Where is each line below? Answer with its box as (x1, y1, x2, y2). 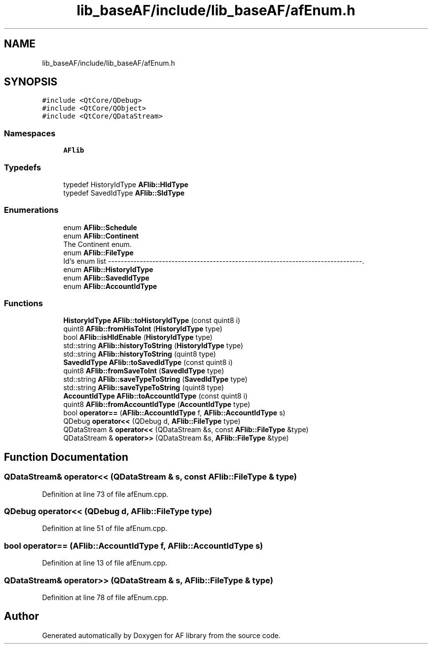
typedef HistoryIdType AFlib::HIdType (63, 180, 188, 189)
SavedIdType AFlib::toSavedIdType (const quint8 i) (63, 358, 233, 367)
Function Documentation (4, 450, 128, 463)
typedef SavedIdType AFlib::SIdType (63, 188, 185, 197)
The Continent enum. (63, 240, 132, 248)
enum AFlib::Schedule (63, 223, 137, 232)
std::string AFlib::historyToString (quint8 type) (63, 350, 216, 359)
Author (4, 610, 39, 623)
